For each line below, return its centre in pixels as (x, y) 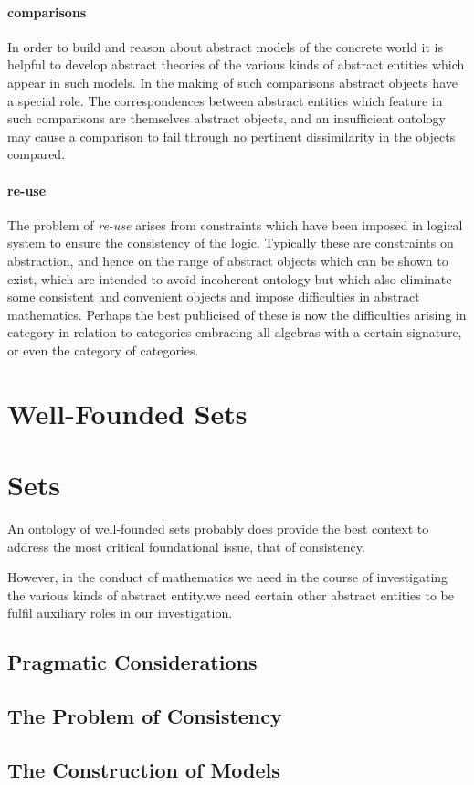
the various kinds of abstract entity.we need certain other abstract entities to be (231, 594)
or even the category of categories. (103, 350)
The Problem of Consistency (145, 716)
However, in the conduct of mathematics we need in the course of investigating (228, 577)
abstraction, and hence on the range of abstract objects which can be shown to (228, 260)
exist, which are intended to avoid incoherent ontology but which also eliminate (230, 278)
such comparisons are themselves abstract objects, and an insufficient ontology (226, 118)
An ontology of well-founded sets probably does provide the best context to (218, 528)
